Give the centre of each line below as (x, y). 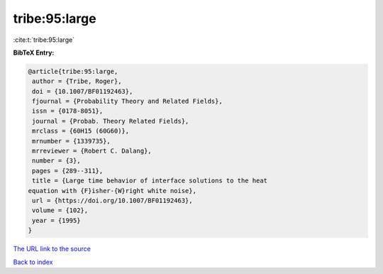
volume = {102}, (60, 210)
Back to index (33, 262)
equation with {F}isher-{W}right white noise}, (112, 191)
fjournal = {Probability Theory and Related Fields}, (127, 102)
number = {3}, (56, 161)
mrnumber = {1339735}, (72, 141)
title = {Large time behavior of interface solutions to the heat (150, 181)
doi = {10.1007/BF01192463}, (83, 91)
